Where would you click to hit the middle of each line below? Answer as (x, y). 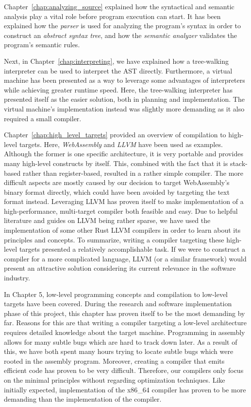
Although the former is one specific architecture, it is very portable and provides (124, 154)
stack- (239, 163)
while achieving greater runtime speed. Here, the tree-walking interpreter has (118, 89)
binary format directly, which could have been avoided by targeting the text (117, 192)
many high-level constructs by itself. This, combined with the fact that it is (116, 163)
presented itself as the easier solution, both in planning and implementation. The (124, 99)
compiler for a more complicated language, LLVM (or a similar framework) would (125, 258)
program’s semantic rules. (42, 45)
